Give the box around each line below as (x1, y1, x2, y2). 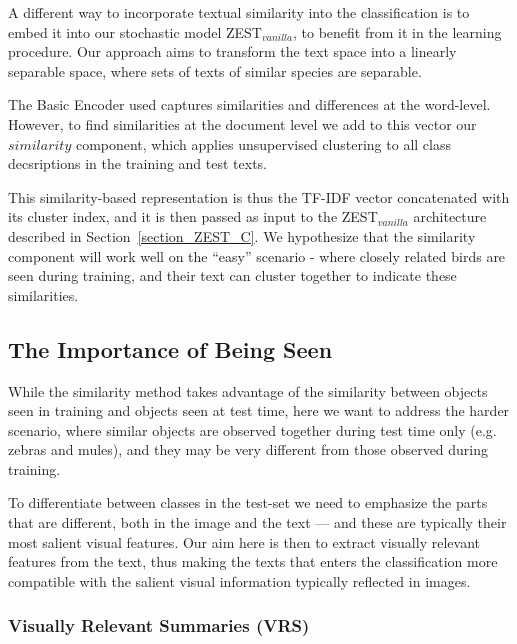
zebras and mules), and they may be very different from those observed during (8, 439, 489, 460)
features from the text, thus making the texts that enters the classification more (8, 551, 498, 572)
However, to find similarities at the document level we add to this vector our (8, 113, 477, 134)
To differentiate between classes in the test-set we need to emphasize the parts (8, 492, 488, 513)
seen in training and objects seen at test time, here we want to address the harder (8, 400, 510, 421)
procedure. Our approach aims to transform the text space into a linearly (8, 41, 457, 62)
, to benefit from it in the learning (292, 21, 502, 42)
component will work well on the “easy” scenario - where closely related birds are (8, 245, 506, 266)
